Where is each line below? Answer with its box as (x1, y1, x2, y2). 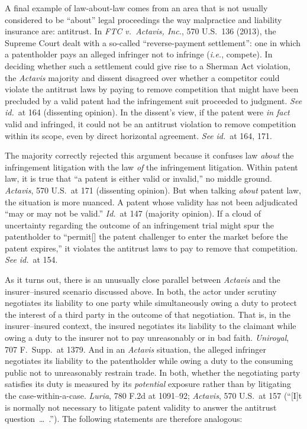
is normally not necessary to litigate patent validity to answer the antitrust (5, 401, 277, 413)
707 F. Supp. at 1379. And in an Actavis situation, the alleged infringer (5, 343, 266, 355)
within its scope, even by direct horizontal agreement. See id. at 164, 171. (5, 129, 272, 141)
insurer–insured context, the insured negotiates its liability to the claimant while (5, 320, 296, 332)
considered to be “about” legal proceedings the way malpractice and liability (5, 13, 282, 25)
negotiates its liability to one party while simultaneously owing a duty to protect (5, 296, 297, 309)
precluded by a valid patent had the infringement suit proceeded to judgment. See (5, 94, 302, 107)
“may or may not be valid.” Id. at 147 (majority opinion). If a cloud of (5, 207, 261, 220)
